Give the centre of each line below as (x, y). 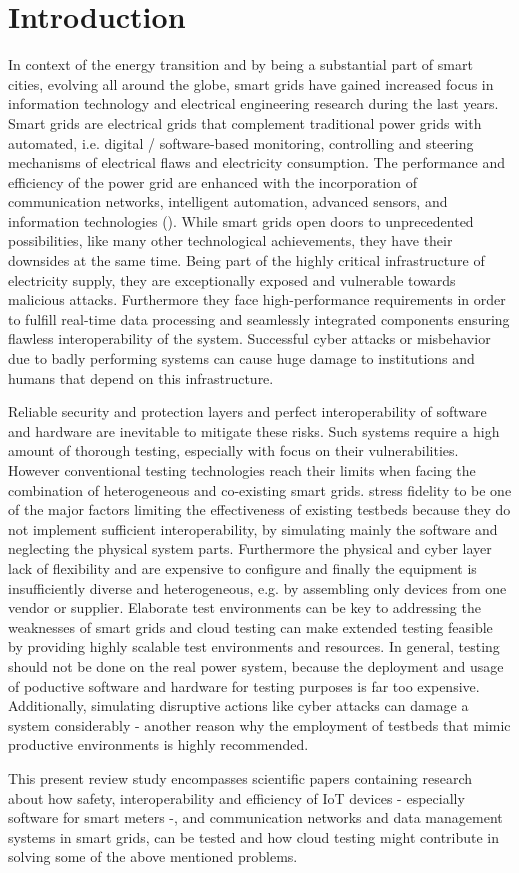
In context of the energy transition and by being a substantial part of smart (240, 64)
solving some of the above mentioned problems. (153, 856)
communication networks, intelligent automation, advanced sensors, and (228, 201)
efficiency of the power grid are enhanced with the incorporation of (212, 181)
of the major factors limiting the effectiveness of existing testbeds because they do (259, 509)
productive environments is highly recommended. (158, 744)
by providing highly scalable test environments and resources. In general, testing (254, 646)
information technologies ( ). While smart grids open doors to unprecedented (241, 220)
